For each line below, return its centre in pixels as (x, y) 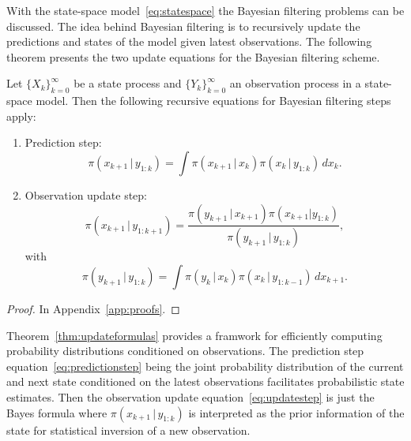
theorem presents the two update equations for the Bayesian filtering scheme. (193, 56)
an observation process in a (295, 83)
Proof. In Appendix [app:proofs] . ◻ (93, 309)
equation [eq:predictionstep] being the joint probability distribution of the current (205, 366)
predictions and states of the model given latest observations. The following (189, 41)
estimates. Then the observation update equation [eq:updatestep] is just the (190, 396)
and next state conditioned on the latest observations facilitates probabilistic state (205, 381)
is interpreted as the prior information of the (296, 412)
